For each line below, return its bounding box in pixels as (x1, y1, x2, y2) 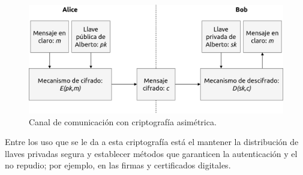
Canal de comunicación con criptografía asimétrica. (29, 115, 217, 128)
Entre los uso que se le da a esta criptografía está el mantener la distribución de (5, 135, 299, 148)
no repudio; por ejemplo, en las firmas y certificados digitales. (5, 159, 231, 171)
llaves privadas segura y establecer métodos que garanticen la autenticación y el (5, 147, 298, 159)
